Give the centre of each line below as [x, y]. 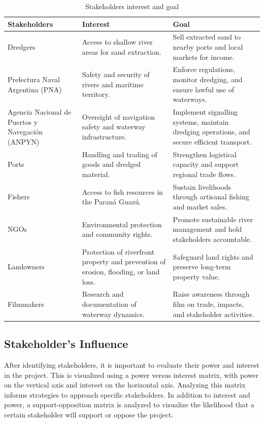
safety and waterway [114, 127]
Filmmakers [26, 304]
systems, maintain [201, 121]
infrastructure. [104, 137]
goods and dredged [111, 164]
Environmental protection [122, 224]
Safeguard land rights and [213, 256]
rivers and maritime [113, 84]
